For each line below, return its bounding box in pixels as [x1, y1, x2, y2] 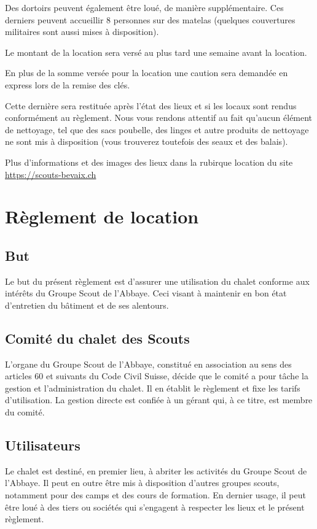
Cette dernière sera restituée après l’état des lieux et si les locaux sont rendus [5, 99, 297, 112]
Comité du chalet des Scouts [5, 328, 190, 347]
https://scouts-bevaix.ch [5, 168, 96, 180]
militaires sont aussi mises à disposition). [5, 25, 159, 38]
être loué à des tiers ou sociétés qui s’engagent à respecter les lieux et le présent [5, 500, 305, 513]
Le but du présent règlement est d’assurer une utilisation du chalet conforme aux [5, 274, 310, 287]
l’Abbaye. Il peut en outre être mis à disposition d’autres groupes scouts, [5, 476, 280, 489]
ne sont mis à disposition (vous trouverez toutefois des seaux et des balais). [5, 135, 288, 148]
